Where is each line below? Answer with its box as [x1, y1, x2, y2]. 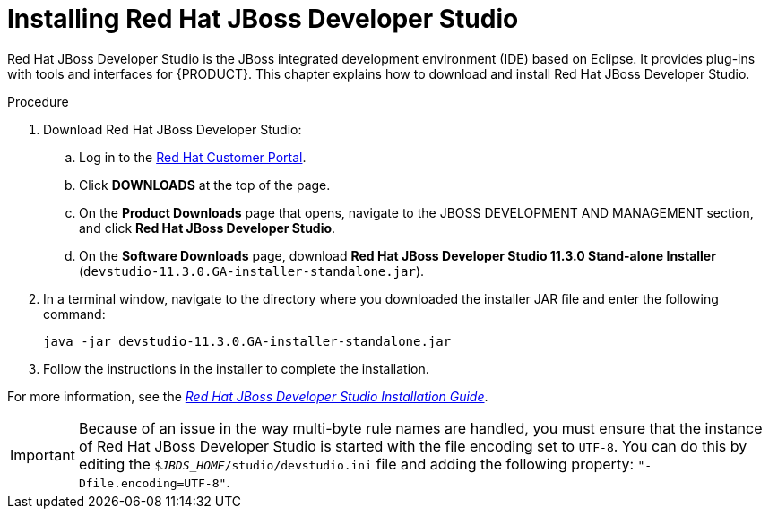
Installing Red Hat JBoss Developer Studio [7, 4, 519, 34]
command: [43, 305, 106, 322]
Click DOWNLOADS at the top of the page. [79, 176, 331, 193]
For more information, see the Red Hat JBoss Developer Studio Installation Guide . [7, 388, 488, 404]
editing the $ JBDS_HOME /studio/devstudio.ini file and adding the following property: [78, 454, 635, 473]
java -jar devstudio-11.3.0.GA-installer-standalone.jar [43, 333, 452, 348]
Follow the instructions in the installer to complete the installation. [43, 360, 429, 376]
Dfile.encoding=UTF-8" [78, 476, 227, 490]
